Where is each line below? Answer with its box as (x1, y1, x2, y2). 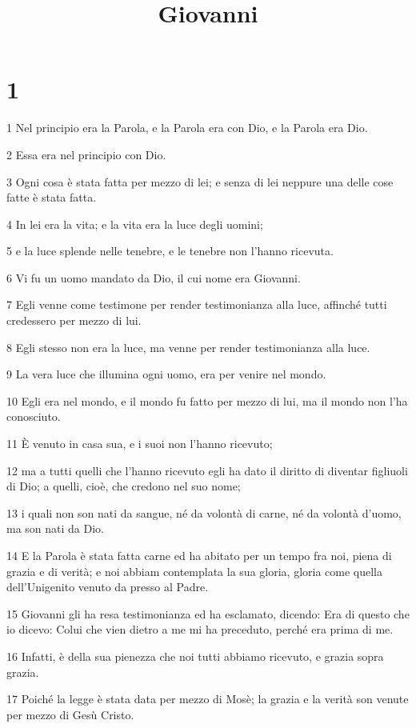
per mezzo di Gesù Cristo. (6, 706, 134, 722)
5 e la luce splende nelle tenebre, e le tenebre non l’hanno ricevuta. (6, 242, 334, 259)
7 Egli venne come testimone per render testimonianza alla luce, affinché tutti (6, 296, 387, 313)
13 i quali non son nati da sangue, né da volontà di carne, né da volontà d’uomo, (6, 504, 402, 521)
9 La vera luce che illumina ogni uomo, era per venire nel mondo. (6, 366, 326, 382)
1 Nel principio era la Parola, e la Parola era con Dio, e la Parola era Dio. (6, 119, 368, 136)
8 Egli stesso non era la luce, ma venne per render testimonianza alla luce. (6, 338, 370, 355)
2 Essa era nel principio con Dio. (6, 146, 166, 162)
